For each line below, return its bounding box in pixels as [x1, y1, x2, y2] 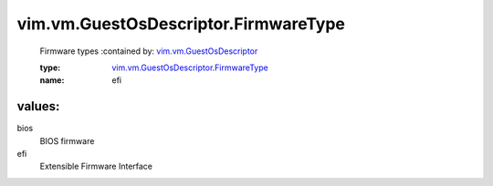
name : [39, 75, 65, 86]
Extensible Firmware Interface [39, 160, 153, 172]
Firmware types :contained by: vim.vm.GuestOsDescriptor [39, 46, 258, 57]
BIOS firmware [39, 135, 95, 146]
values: [16, 98, 60, 114]
